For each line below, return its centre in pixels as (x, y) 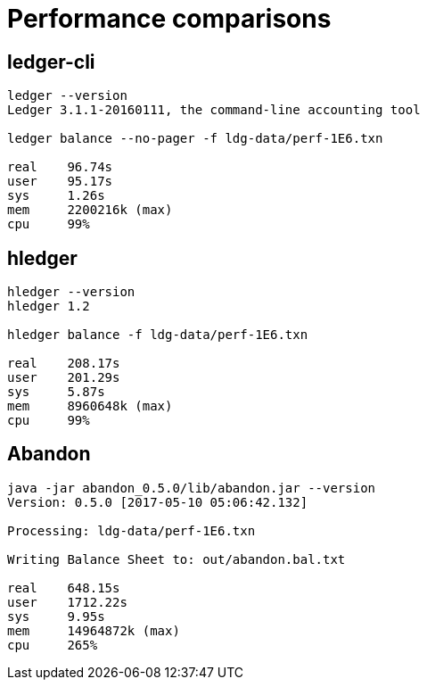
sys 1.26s (56, 196)
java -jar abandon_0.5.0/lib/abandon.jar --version (192, 488)
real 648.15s (64, 588)
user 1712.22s (67, 602)
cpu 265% (53, 645)
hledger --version (71, 292)
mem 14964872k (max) (94, 630)
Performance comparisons (169, 19)
